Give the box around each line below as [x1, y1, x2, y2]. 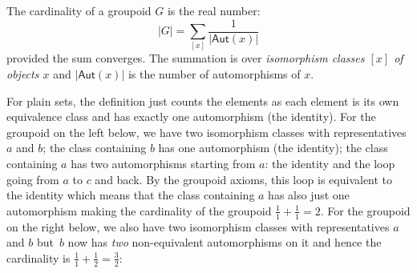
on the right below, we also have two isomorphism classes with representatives [6, 218, 390, 235]
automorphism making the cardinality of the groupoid [6, 202, 272, 219]
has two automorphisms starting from [71, 155, 256, 171]
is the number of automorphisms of [128, 65, 301, 82]
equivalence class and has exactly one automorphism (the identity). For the [6, 108, 376, 125]
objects [6, 65, 39, 82]
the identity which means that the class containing [6, 187, 255, 203]
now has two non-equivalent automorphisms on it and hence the [67, 234, 382, 251]
